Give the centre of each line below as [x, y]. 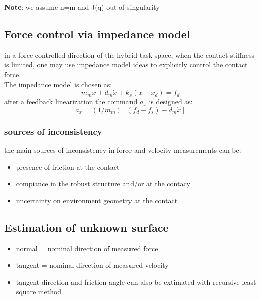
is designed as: [171, 101]
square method [39, 292]
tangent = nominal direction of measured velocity [92, 265]
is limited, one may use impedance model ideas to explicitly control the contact [126, 64]
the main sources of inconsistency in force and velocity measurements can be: [123, 149]
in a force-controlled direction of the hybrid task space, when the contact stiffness [129, 54]
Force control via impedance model [97, 33]
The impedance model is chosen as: [58, 84]
